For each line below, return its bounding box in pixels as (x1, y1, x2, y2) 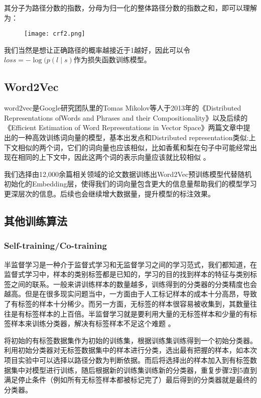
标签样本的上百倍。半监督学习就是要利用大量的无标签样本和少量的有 (25, 308, 250, 319)
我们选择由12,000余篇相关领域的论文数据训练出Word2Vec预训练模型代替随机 (4, 168, 252, 179)
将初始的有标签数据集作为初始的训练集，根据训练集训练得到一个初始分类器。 (4, 335, 257, 345)
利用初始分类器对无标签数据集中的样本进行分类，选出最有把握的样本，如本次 (4, 345, 257, 355)
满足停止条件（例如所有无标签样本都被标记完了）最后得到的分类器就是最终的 (4, 374, 257, 385)
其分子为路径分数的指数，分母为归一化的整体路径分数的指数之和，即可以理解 (4, 3, 257, 13)
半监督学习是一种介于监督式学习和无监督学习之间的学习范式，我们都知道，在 (4, 259, 257, 269)
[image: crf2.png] (24, 30, 85, 38)
